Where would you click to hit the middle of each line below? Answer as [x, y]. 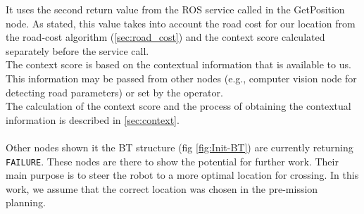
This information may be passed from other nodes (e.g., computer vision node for [181, 78]
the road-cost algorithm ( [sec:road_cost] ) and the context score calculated [165, 37]
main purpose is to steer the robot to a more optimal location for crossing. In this [182, 175]
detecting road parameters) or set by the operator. [114, 92]
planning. [26, 202]
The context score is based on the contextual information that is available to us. [178, 64]
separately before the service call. [77, 50]
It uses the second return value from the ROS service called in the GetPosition [175, 9]
